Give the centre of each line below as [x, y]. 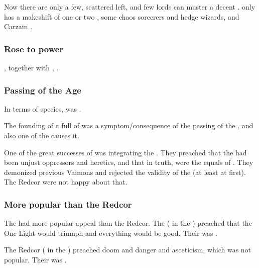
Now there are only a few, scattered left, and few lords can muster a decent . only [130, 7]
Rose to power [34, 49]
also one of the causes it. [42, 135]
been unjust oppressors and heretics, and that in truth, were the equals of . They [129, 162]
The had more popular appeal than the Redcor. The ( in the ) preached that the [128, 223]
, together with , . [31, 67]
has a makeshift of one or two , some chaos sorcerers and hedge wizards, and [122, 16]
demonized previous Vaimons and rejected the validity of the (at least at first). [125, 172]
